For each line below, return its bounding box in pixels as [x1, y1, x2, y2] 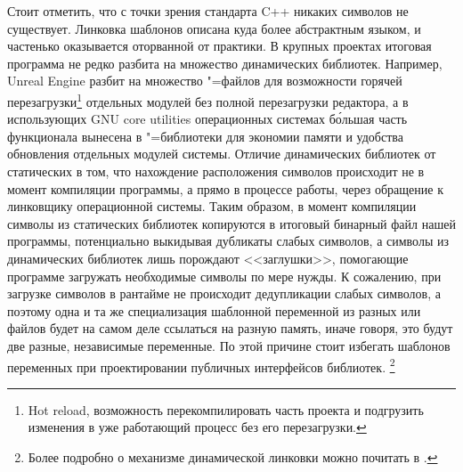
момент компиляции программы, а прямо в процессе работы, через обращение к [7, 179, 443, 198]
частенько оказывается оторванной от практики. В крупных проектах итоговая [7, 37, 432, 55]
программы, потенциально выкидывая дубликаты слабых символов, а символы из [7, 232, 450, 250]
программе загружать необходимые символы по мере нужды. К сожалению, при [7, 266, 442, 285]
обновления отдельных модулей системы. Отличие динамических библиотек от [7, 144, 436, 163]
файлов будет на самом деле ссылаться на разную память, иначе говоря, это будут [7, 319, 453, 338]
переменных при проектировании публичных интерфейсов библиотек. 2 [7, 354, 395, 376]
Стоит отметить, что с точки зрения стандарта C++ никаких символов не [7, 2, 409, 20]
